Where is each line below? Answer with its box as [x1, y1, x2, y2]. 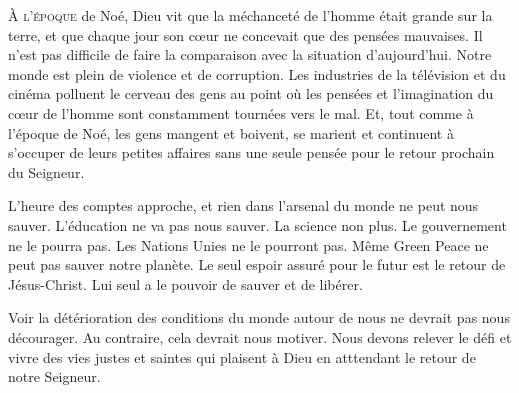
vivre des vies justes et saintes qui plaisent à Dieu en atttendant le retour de [8, 346, 476, 367]
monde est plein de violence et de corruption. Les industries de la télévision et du [8, 63, 506, 84]
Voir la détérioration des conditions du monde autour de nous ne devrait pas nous [8, 307, 510, 328]
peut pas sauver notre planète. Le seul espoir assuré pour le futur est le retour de [8, 254, 506, 275]
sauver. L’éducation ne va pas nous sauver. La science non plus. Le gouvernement [8, 214, 507, 235]
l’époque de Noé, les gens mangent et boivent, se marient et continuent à [8, 122, 454, 143]
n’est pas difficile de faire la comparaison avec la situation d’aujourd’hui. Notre [8, 44, 492, 65]
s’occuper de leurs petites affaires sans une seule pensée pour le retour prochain [8, 142, 495, 163]
